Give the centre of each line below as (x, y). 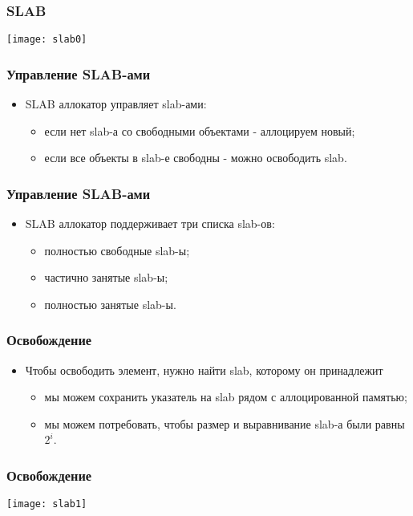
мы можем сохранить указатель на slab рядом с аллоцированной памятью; (226, 397)
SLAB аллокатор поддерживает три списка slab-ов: (150, 223)
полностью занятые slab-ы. (110, 304)
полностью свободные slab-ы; (117, 250)
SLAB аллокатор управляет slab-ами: (116, 104)
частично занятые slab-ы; (106, 277)
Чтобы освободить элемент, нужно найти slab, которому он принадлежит (204, 370)
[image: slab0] (47, 40)
